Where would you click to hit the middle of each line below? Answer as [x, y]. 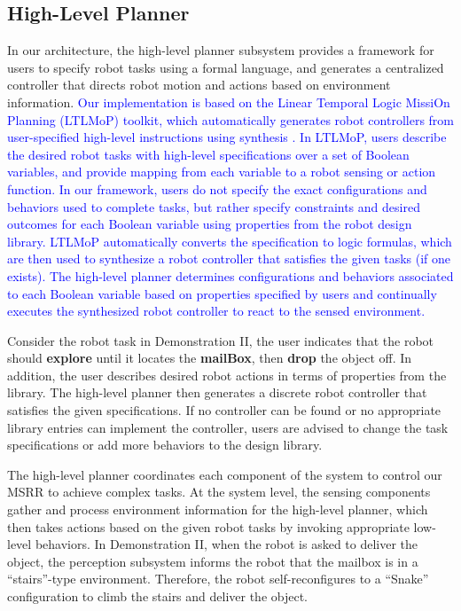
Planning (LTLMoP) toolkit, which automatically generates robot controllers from [231, 119]
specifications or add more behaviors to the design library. [165, 445]
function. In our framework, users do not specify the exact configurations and [217, 188]
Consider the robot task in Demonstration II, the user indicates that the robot [221, 340]
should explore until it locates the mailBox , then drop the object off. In [210, 358]
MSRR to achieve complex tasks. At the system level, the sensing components [219, 492]
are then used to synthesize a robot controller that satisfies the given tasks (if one [229, 258]
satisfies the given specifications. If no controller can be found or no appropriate [224, 410]
